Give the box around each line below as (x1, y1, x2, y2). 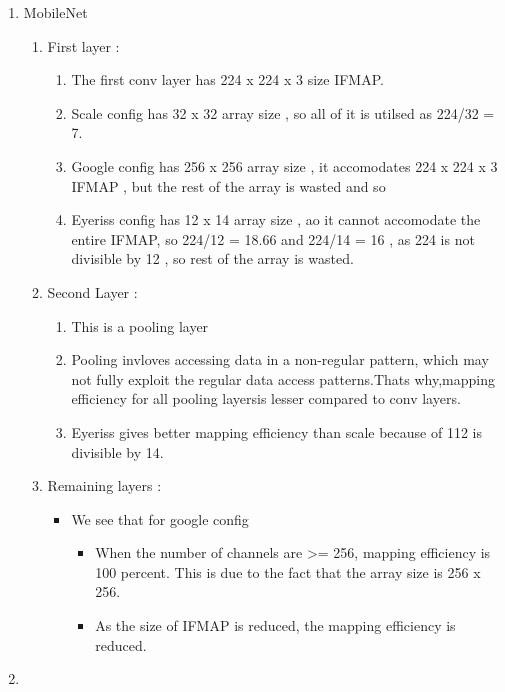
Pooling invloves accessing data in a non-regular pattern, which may (71, 349, 489, 370)
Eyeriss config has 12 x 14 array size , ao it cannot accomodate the (71, 209, 481, 230)
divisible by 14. (71, 441, 164, 462)
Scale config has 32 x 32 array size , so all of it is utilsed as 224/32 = (71, 102, 495, 123)
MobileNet (23, 2, 88, 22)
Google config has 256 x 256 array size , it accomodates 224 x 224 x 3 (71, 155, 498, 176)
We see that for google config (71, 508, 249, 529)
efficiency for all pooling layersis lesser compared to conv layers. (71, 388, 461, 409)
